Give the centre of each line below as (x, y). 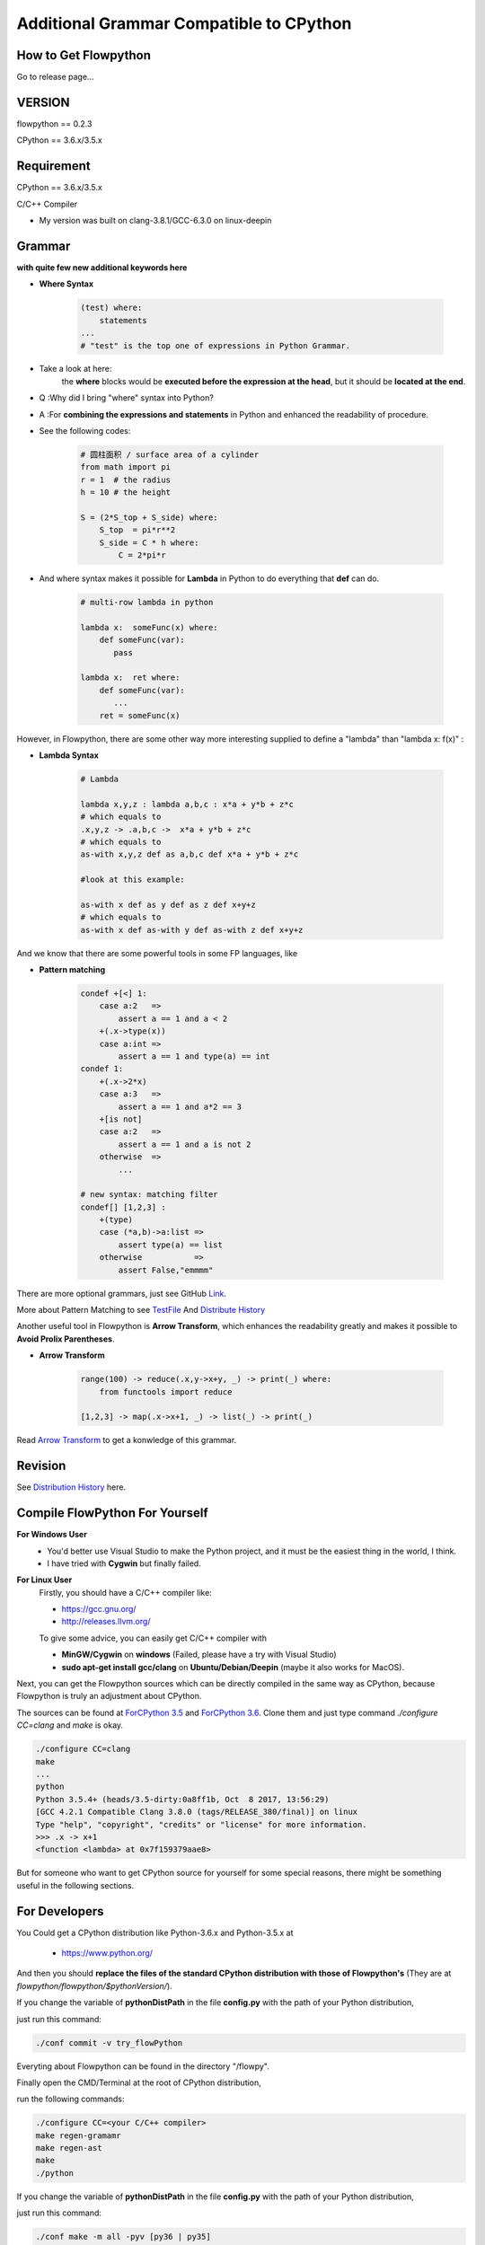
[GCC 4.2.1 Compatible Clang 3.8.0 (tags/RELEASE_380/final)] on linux (197, 1812)
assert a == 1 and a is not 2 (185, 1144)
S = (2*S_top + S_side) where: (150, 517)
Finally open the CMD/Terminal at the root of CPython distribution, (139, 2082)
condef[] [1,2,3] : (123, 1207)
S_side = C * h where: (149, 542)
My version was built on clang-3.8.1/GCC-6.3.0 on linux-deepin (155, 221)
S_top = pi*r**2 (137, 530)
